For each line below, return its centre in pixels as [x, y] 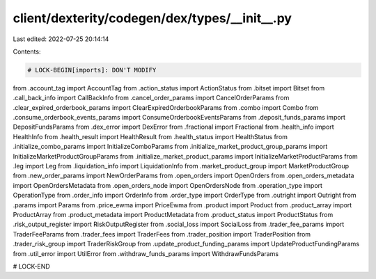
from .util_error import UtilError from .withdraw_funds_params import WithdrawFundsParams [146, 253]
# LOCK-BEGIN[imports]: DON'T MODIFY [92, 70]
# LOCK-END [31, 266]
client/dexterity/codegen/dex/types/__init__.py [152, 18]
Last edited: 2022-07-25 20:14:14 [61, 39]
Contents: [27, 51]
